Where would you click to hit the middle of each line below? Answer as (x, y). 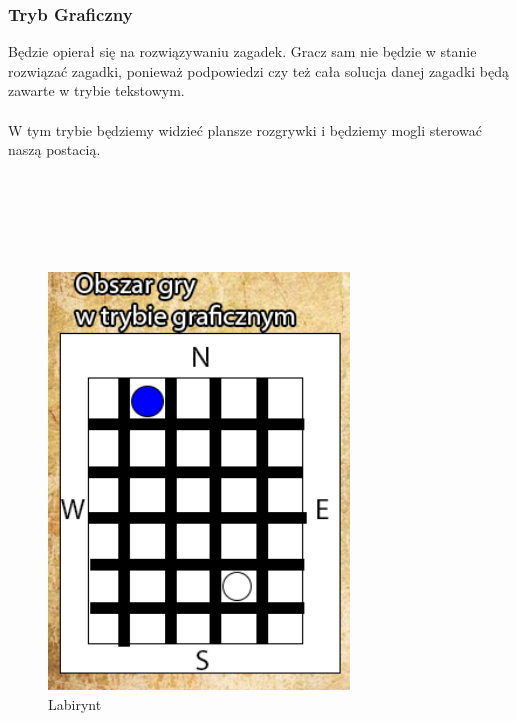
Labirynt (75, 703)
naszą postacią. (54, 149)
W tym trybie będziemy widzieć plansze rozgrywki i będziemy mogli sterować (245, 129)
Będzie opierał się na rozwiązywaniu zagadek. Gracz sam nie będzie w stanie (242, 51)
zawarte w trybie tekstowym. (96, 90)
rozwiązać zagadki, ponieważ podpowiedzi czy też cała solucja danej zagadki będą (259, 70)
